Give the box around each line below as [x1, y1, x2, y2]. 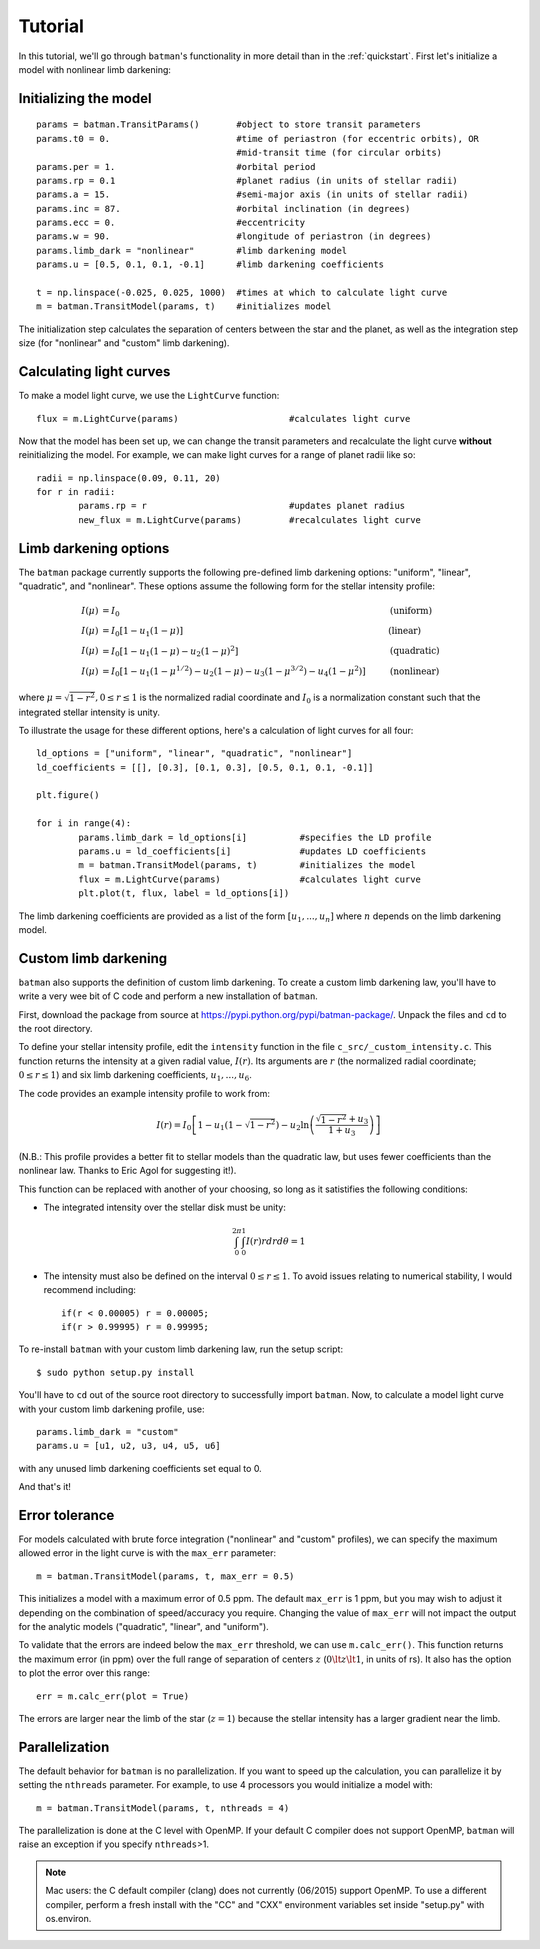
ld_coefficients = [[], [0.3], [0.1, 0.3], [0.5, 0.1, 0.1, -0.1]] [36, 761, 374, 773]
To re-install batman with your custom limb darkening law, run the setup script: [18, 1343, 344, 1355]
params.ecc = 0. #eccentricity [36, 217, 305, 229]
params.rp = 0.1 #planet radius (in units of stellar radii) [36, 175, 459, 186]
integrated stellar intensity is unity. [18, 706, 160, 718]
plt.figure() [36, 790, 100, 801]
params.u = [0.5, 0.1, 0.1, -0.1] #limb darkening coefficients [36, 259, 385, 270]
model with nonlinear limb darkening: [18, 63, 172, 75]
